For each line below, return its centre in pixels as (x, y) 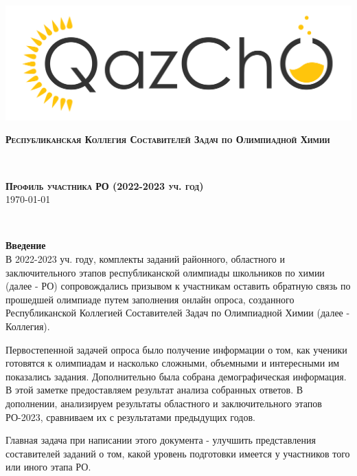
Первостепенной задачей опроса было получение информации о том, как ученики (176, 349)
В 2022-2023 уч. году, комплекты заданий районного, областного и (145, 259)
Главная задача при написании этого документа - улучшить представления (161, 440)
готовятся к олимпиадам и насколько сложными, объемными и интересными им (173, 363)
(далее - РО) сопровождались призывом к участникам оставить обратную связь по (178, 286)
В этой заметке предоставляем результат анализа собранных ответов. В (154, 390)
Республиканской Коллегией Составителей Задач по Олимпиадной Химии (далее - (178, 313)
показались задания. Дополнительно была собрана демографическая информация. (176, 376)
